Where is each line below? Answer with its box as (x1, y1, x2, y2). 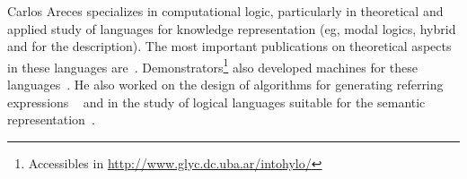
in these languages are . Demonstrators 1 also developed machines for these (7, 55, 419, 76)
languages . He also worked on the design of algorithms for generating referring (7, 75, 444, 94)
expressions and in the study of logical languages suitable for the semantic (7, 92, 426, 111)
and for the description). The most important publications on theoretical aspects (7, 37, 452, 55)
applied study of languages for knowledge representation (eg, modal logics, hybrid (7, 19, 456, 38)
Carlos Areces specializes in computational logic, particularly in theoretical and (7, 2, 444, 20)
